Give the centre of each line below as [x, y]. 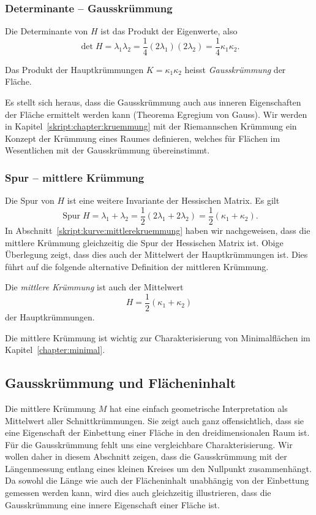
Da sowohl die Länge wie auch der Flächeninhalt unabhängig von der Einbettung [157, 480]
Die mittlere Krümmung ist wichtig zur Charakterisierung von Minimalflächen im [158, 337]
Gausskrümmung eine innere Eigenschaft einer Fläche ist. [112, 504]
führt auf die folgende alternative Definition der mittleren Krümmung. [137, 266]
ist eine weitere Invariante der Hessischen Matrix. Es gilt [173, 200]
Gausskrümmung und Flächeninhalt [121, 383]
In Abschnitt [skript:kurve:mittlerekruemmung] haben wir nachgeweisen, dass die [158, 230]
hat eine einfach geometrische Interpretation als [198, 408]
